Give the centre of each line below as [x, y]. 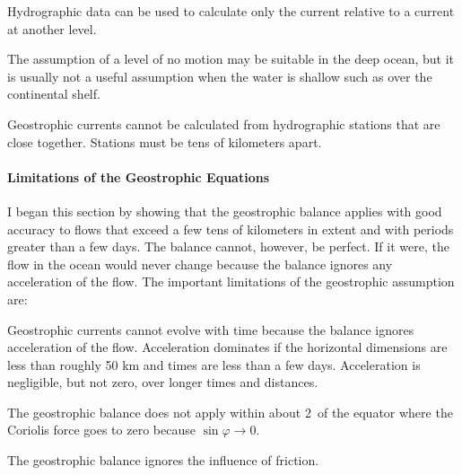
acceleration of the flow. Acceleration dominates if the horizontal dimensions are [227, 347]
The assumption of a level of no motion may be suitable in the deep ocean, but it [231, 59]
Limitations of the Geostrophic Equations [139, 176]
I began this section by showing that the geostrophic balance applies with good [225, 211]
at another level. [52, 28]
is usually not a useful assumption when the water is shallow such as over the [220, 76]
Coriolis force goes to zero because [101, 430]
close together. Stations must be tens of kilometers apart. [165, 141]
